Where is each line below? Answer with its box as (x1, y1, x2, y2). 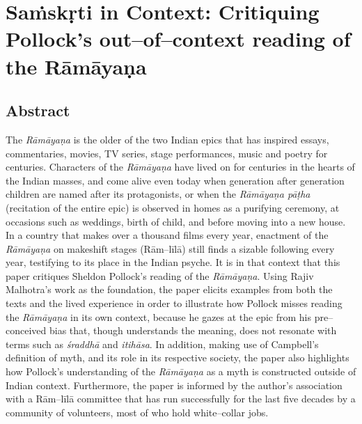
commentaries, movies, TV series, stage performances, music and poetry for (6, 146, 328, 160)
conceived (6, 323, 47, 338)
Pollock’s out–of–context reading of (6, 24, 351, 53)
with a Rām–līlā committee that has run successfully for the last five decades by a (6, 391, 356, 406)
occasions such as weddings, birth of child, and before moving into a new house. (6, 214, 346, 228)
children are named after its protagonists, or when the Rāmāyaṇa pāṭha (6, 187, 310, 201)
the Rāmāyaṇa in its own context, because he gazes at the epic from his (6, 309, 312, 324)
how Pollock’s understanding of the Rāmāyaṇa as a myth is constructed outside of (6, 364, 356, 379)
